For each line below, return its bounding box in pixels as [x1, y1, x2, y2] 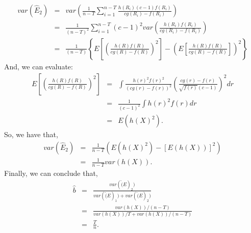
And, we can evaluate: [4, 61, 73, 71]
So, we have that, [4, 129, 58, 140]
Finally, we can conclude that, [4, 168, 98, 178]
